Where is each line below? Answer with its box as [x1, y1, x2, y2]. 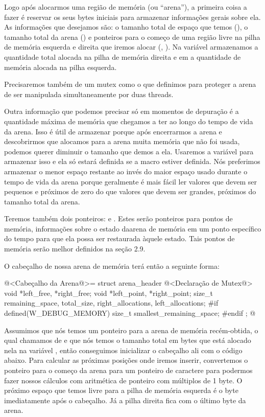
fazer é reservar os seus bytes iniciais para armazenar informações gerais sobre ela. [4, 11, 261, 22]
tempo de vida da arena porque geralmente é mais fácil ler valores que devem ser [4, 176, 257, 187]
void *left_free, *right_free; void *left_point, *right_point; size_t [4, 287, 213, 298]
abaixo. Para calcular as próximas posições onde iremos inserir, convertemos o [4, 355, 248, 365]
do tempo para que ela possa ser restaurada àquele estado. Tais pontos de [4, 233, 235, 244]
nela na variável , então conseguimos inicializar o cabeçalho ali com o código [4, 344, 243, 355]
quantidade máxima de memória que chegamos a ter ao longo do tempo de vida [4, 115, 253, 126]
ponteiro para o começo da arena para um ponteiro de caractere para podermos [4, 365, 253, 375]
